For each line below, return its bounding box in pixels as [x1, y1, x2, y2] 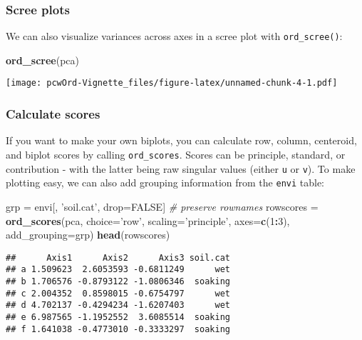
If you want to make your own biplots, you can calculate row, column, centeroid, [6, 133, 357, 148]
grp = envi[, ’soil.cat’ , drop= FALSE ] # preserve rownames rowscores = [6, 199, 319, 214]
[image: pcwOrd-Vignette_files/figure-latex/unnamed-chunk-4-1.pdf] [6, 78, 338, 89]
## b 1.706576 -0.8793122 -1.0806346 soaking [6, 276, 230, 286]
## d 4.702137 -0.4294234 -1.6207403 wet [6, 300, 230, 311]
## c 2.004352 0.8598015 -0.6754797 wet [6, 288, 230, 299]
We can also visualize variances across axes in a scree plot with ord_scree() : [6, 29, 343, 44]
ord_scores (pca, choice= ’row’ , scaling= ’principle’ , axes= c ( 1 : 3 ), [6, 213, 290, 228]
